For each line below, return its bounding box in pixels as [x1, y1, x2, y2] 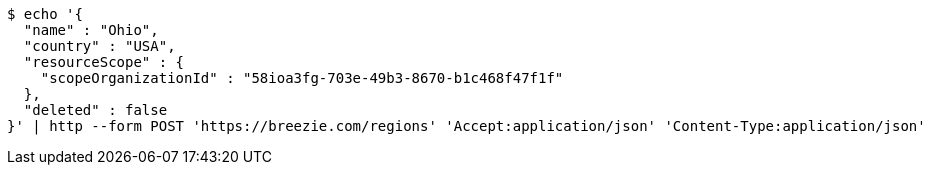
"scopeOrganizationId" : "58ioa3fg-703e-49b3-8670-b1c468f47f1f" [40, 70, 564, 86]
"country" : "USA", [23, 38, 176, 54]
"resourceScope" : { [23, 54, 185, 70]
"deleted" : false [23, 102, 168, 118]
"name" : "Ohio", [23, 22, 159, 38]
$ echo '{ [7, 6, 83, 22]
